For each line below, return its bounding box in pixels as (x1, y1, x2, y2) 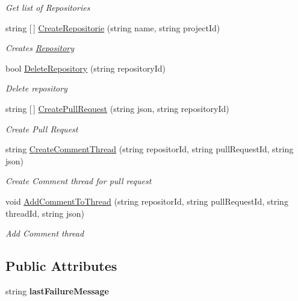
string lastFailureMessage (5, 284, 109, 297)
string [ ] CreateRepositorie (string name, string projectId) (5, 21, 220, 34)
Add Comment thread (5, 227, 84, 240)
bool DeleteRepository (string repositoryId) (5, 61, 166, 74)
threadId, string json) (5, 206, 84, 219)
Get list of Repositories (5, 1, 90, 13)
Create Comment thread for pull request (5, 175, 152, 187)
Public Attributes (5, 256, 117, 275)
